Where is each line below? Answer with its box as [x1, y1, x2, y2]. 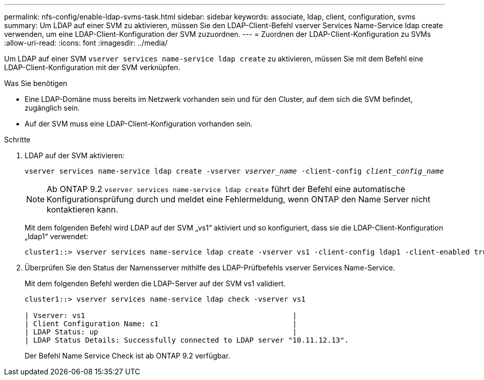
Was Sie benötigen [4, 79, 68, 88]
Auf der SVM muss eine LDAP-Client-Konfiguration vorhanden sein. [25, 119, 253, 128]
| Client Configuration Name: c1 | [25, 320, 297, 328]
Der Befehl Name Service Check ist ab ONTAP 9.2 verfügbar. [25, 351, 230, 360]
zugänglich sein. [25, 103, 80, 112]
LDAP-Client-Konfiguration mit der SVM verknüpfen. [4, 63, 180, 72]
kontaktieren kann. [47, 204, 118, 215]
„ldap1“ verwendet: [25, 232, 88, 241]
